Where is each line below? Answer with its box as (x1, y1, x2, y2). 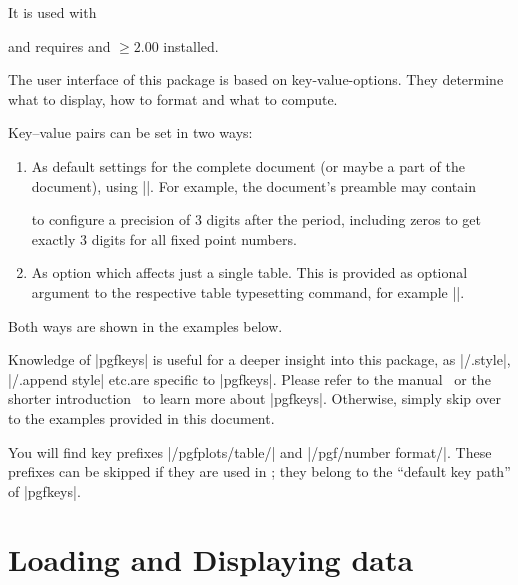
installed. (163, 35, 219, 56)
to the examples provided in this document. (8, 407, 275, 428)
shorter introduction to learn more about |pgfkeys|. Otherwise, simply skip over (8, 388, 502, 409)
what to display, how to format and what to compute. (8, 88, 338, 109)
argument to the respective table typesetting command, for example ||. (31, 281, 465, 302)
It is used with (8, 2, 97, 22)
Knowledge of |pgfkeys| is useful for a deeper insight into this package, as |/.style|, (8, 349, 511, 370)
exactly (31, 228, 76, 249)
